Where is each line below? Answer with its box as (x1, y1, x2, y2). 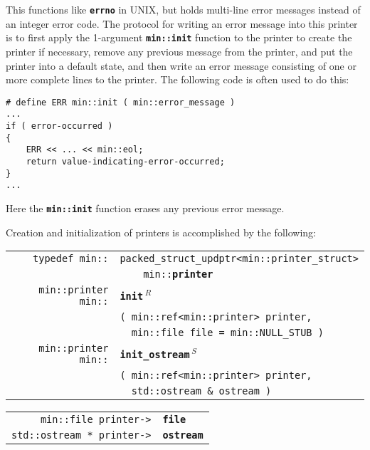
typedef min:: (33, 253, 109, 265)
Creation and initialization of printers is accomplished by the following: (6, 224, 316, 239)
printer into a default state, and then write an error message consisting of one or (6, 58, 356, 73)
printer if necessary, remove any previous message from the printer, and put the (6, 43, 353, 58)
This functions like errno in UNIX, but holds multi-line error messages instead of (6, 2, 361, 16)
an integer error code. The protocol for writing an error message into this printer (6, 16, 358, 31)
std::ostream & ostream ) (131, 385, 272, 397)
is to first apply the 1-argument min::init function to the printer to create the (6, 30, 352, 45)
